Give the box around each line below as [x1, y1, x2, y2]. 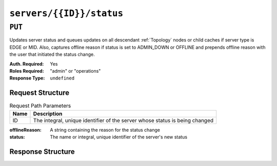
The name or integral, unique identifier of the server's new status [50, 134, 187, 140]
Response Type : [9, 75, 45, 81]
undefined [50, 75, 74, 81]
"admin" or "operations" [50, 68, 101, 74]
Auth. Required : [9, 60, 44, 67]
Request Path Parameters [9, 102, 71, 110]
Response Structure [9, 147, 75, 156]
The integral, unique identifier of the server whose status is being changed [33, 117, 214, 124]
